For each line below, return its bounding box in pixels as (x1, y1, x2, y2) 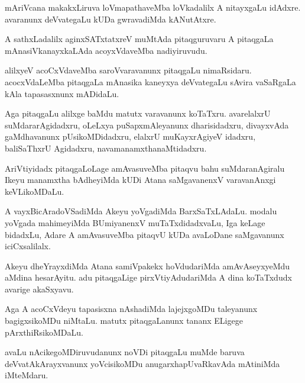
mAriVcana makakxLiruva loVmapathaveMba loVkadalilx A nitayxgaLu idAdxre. (5, 1, 301, 13)
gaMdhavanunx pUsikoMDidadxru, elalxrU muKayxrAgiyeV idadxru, (5, 130, 256, 143)
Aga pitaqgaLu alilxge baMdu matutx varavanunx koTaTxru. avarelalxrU (5, 107, 271, 120)
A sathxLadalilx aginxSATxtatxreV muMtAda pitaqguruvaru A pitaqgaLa (5, 33, 274, 45)
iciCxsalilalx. (5, 240, 51, 252)
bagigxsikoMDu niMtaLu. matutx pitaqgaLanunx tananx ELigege (5, 314, 243, 327)
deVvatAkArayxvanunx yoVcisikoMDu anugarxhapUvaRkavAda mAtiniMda (5, 357, 280, 369)
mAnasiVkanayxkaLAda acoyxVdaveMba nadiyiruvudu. (5, 44, 207, 56)
